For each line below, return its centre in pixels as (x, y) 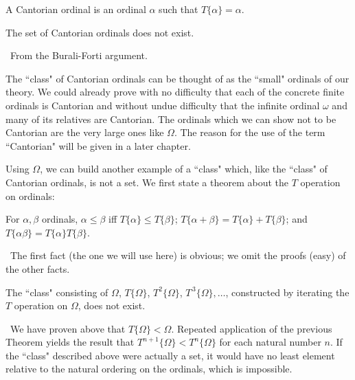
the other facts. (38, 268)
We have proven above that (68, 328)
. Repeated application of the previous (252, 328)
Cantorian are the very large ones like (85, 132)
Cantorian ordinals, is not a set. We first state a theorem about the (147, 182)
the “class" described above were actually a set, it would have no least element (170, 355)
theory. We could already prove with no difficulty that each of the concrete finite (175, 92)
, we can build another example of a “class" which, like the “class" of (184, 169)
